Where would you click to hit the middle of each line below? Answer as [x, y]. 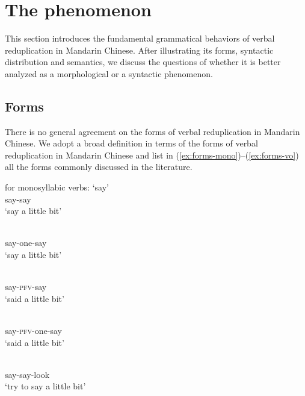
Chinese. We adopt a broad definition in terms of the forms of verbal [131, 143]
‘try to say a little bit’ [45, 386]
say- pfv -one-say [33, 331]
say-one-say [26, 243]
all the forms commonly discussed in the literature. [99, 167]
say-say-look [27, 374]
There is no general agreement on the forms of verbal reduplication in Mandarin [152, 131]
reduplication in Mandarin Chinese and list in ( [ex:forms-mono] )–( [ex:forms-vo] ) [152, 155]
